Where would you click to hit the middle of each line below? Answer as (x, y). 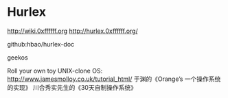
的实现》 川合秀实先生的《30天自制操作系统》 (72, 87)
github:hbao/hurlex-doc (41, 44)
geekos (18, 57)
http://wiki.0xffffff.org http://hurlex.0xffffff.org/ (73, 31)
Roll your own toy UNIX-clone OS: (55, 71)
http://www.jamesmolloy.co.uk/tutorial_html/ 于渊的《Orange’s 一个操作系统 (114, 79)
